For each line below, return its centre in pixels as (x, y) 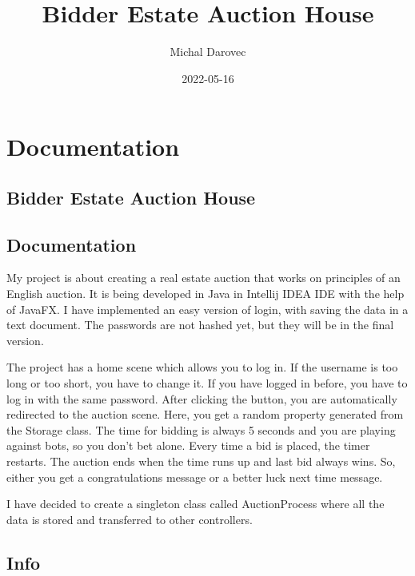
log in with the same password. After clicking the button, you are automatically (202, 398)
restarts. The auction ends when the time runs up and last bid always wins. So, (201, 461)
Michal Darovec (208, 52)
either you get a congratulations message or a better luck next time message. (195, 477)
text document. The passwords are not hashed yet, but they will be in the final (200, 325)
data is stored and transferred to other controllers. (130, 519)
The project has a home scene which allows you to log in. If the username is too (202, 367)
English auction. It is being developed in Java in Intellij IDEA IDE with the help (206, 294)
